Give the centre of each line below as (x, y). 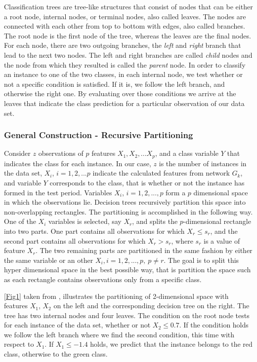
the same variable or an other (49, 260)
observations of (61, 153)
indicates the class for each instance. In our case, (78, 163)
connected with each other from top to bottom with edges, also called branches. (125, 26)
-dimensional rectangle (217, 221)
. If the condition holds (214, 325)
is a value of (222, 240)
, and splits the (155, 221)
